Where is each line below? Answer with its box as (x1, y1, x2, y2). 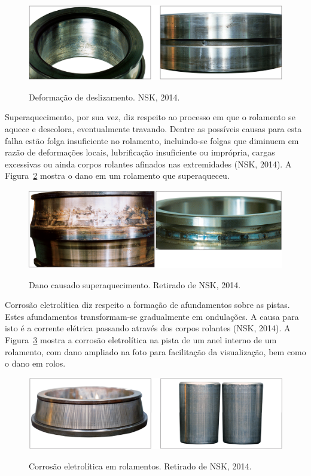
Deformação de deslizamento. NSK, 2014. (29, 90, 180, 103)
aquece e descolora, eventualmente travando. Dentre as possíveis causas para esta (5, 123, 302, 135)
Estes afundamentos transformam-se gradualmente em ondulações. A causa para (5, 310, 299, 322)
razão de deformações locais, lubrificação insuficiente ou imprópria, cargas (5, 146, 275, 158)
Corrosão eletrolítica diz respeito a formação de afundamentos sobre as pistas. (5, 298, 290, 311)
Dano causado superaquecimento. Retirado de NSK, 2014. (29, 278, 241, 291)
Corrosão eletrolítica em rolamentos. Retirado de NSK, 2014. (29, 459, 252, 472)
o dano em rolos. (5, 357, 66, 370)
